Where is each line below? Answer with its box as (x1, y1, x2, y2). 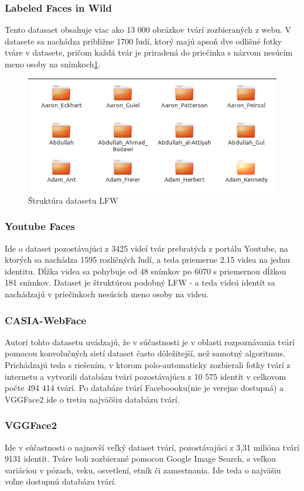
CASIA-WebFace (5, 313, 87, 327)
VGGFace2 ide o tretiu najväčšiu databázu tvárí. (5, 393, 180, 405)
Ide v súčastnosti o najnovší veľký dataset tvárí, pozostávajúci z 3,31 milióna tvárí (5, 441, 299, 453)
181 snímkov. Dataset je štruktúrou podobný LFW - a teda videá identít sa (5, 276, 275, 289)
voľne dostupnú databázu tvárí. (5, 475, 117, 487)
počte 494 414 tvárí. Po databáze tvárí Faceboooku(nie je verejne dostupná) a (5, 382, 284, 394)
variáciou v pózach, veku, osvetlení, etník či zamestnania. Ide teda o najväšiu (5, 463, 281, 476)
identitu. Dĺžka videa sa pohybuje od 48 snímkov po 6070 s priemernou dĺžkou (5, 265, 286, 277)
